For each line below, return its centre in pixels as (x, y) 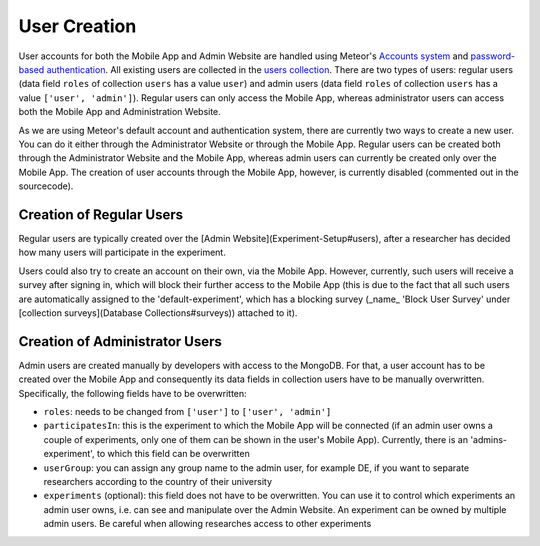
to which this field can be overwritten (173, 454)
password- (492, 56)
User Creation (77, 26)
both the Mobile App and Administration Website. (120, 112)
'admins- (489, 439)
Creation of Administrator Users (120, 341)
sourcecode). (46, 186)
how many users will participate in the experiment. (122, 252)
